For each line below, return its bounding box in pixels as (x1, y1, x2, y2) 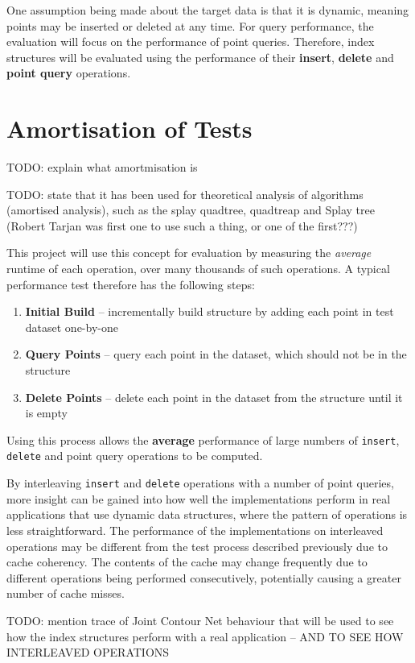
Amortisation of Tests (6, 112, 253, 145)
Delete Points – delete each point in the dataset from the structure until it (25, 388, 403, 405)
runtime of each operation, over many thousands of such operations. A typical (6, 260, 390, 277)
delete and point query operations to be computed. (6, 447, 263, 464)
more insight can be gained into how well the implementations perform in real (6, 490, 391, 507)
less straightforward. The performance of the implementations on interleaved (6, 521, 384, 538)
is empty (25, 404, 68, 421)
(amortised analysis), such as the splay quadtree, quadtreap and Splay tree (6, 201, 375, 218)
